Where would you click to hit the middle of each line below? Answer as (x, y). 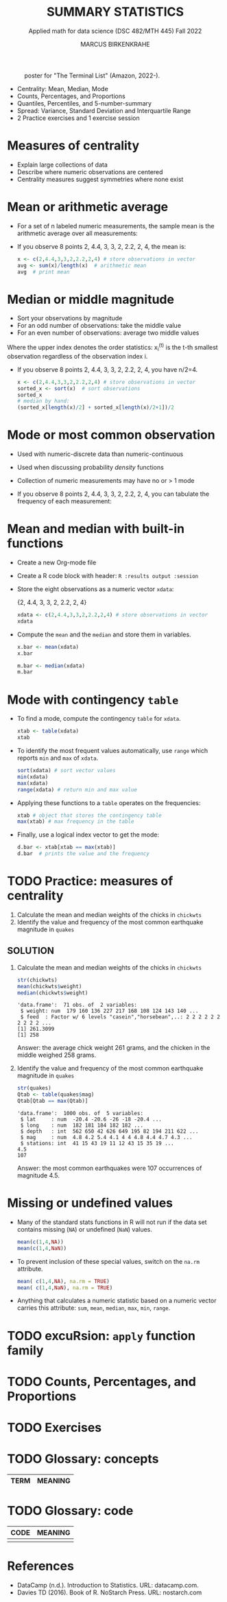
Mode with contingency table (93, 700)
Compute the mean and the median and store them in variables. (104, 634)
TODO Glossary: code (70, 1511)
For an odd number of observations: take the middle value (99, 326)
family (25, 1350)
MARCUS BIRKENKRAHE (115, 44)
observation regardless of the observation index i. (77, 356)
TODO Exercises (54, 1428)
